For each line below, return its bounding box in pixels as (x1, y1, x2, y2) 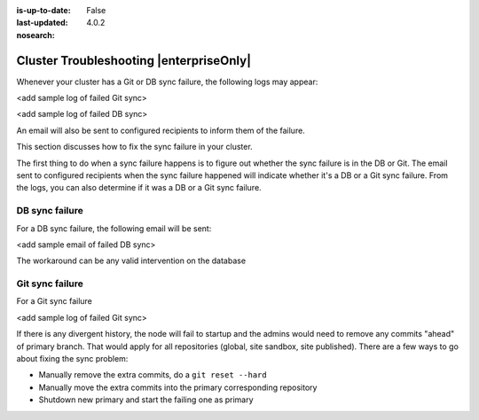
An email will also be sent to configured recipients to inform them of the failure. (16, 125, 305, 136)
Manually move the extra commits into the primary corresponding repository (38, 382, 318, 393)
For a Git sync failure (16, 296, 93, 307)
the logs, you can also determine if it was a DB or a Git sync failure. (16, 183, 262, 193)
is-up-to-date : (16, 5, 71, 15)
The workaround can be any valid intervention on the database (16, 255, 247, 266)
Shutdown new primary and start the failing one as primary (38, 394, 254, 405)
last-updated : (16, 18, 68, 28)
